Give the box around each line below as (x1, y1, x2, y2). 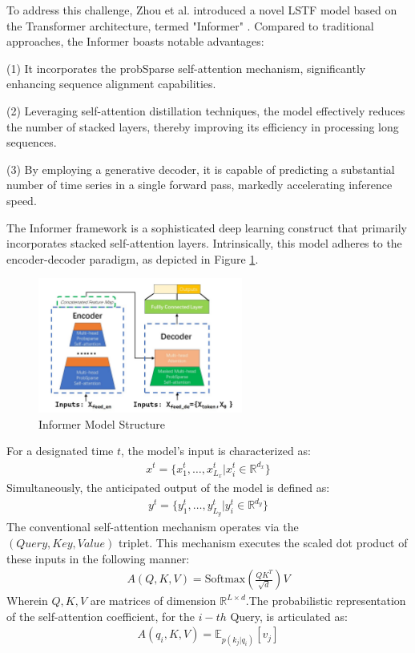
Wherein (6, 592, 48, 609)
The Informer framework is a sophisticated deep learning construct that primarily (6, 219, 407, 236)
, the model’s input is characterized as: (121, 442, 311, 459)
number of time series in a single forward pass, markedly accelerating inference (6, 176, 393, 193)
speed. (6, 191, 37, 208)
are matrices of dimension (90, 592, 216, 609)
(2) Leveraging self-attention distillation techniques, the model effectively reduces (6, 102, 405, 119)
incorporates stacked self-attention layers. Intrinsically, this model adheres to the (6, 235, 402, 252)
